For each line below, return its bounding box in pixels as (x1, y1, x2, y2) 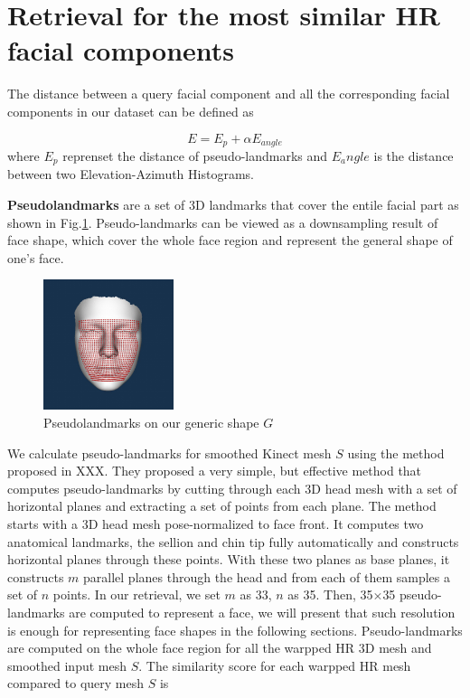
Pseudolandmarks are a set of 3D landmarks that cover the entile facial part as (7, 195, 459, 213)
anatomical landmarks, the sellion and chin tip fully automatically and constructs (7, 532, 459, 551)
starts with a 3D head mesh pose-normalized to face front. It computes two (7, 514, 424, 533)
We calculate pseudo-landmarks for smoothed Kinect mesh (7, 443, 332, 462)
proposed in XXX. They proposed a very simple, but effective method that (7, 461, 422, 480)
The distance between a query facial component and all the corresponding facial (7, 84, 450, 103)
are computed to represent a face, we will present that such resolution (69, 602, 456, 621)
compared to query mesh (7, 674, 145, 693)
